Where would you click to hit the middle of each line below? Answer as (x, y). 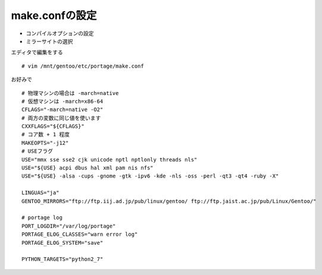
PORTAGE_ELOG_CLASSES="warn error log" (80, 234)
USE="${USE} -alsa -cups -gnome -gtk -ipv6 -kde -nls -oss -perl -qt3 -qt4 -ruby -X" (150, 176)
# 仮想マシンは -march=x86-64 (62, 101)
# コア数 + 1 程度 (46, 135)
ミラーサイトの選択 (49, 41)
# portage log (42, 218)
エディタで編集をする (37, 52)
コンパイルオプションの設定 (60, 33)
